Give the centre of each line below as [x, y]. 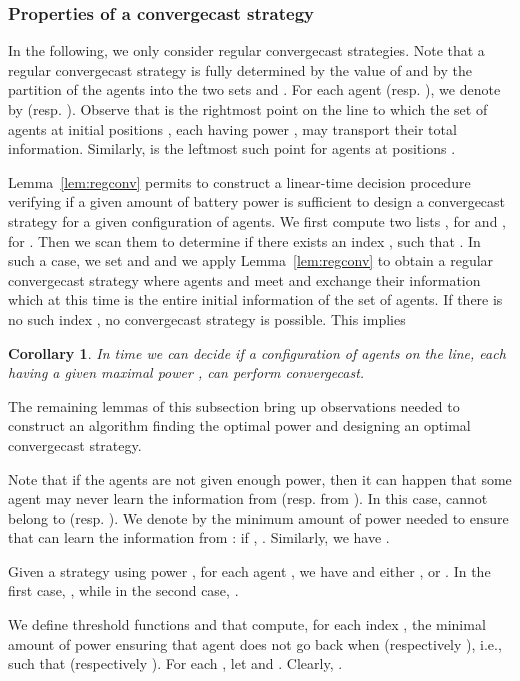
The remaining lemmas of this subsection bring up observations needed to [234, 405]
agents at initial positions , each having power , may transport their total [232, 128]
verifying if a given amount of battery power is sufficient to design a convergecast [257, 201]
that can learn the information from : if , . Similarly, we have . [199, 537]
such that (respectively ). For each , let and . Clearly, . [175, 663]
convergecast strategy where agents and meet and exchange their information [244, 279]
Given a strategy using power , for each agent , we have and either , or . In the [249, 570]
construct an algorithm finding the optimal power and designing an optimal [239, 425]
